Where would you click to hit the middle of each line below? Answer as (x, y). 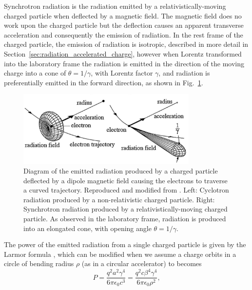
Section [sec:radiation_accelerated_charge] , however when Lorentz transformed (123, 53)
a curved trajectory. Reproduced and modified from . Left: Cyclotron (126, 190)
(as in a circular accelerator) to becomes (142, 263)
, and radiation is (184, 73)
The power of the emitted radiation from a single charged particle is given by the (125, 244)
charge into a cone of (35, 73)
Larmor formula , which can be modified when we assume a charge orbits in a (120, 254)
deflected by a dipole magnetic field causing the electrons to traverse (126, 180)
